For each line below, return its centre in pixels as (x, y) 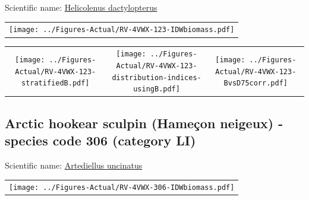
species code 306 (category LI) (100, 140)
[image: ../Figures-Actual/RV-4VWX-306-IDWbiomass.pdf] (122, 188)
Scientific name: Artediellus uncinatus (74, 165)
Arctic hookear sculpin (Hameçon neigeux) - (144, 123)
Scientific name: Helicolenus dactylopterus (81, 7)
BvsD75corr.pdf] (256, 83)
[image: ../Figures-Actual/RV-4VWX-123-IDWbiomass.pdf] (122, 30)
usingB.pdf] (157, 89)
